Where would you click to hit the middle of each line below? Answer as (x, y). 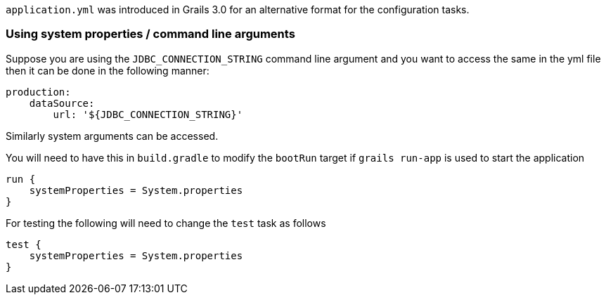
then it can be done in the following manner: (108, 70)
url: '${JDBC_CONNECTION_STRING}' (148, 114)
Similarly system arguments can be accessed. (112, 136)
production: (38, 92)
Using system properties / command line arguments (150, 34)
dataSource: (62, 103)
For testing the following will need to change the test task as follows (166, 223)
